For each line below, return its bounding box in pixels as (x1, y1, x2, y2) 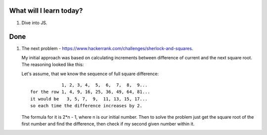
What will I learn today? (9, 6, 83, 15)
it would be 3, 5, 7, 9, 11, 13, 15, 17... (30, 96, 148, 101)
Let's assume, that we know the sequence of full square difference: (21, 71, 159, 77)
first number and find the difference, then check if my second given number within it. (21, 121, 195, 127)
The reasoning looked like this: (21, 62, 84, 68)
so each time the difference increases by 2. (30, 103, 143, 109)
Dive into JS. (21, 20, 47, 26)
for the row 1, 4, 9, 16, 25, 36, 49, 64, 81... (30, 89, 150, 95)
